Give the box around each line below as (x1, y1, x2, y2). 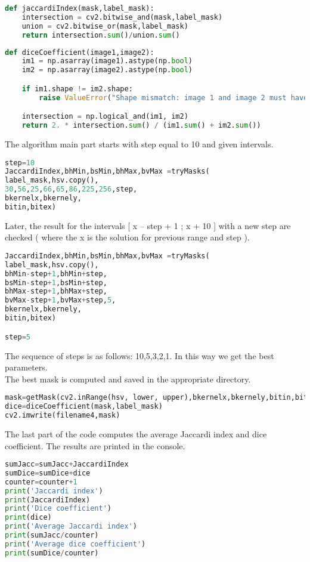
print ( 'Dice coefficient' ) (5, 504, 111, 513)
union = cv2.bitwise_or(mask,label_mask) (21, 21, 188, 30)
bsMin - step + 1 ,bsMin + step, (5, 278, 107, 287)
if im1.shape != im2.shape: (21, 84, 133, 93)
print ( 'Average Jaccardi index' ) (5, 522, 137, 531)
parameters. (5, 361, 48, 373)
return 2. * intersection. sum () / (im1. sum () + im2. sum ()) (21, 121, 261, 130)
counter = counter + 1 (5, 477, 77, 486)
